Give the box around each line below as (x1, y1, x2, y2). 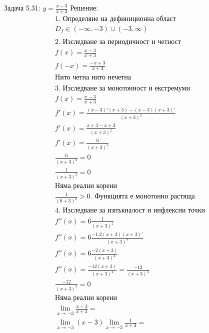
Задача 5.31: (4, 2, 40, 12)
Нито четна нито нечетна (55, 73, 131, 81)
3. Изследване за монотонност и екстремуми (55, 84, 190, 92)
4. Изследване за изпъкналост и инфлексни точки (55, 207, 205, 214)
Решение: (70, 2, 98, 12)
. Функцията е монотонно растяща (90, 193, 195, 200)
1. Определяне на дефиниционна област (55, 15, 176, 22)
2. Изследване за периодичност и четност (55, 38, 181, 45)
